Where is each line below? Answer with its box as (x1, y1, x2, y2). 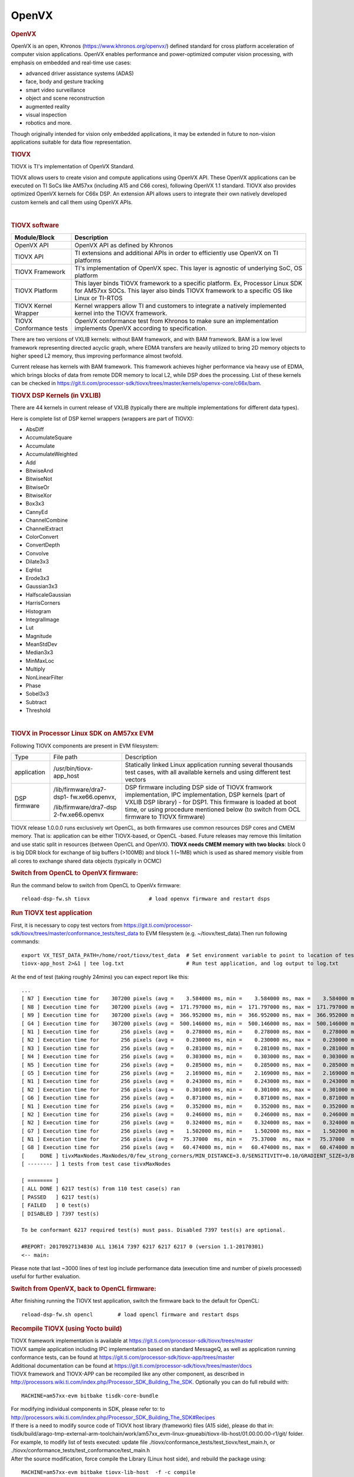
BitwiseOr (25, 483, 50, 490)
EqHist (25, 566, 42, 573)
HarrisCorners (25, 600, 61, 607)
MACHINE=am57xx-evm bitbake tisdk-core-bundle (21, 1392, 159, 1399)
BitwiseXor (25, 492, 53, 499)
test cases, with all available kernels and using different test (124, 768, 291, 776)
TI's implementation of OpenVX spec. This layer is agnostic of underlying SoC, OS (74, 264, 303, 272)
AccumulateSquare (25, 434, 73, 441)
